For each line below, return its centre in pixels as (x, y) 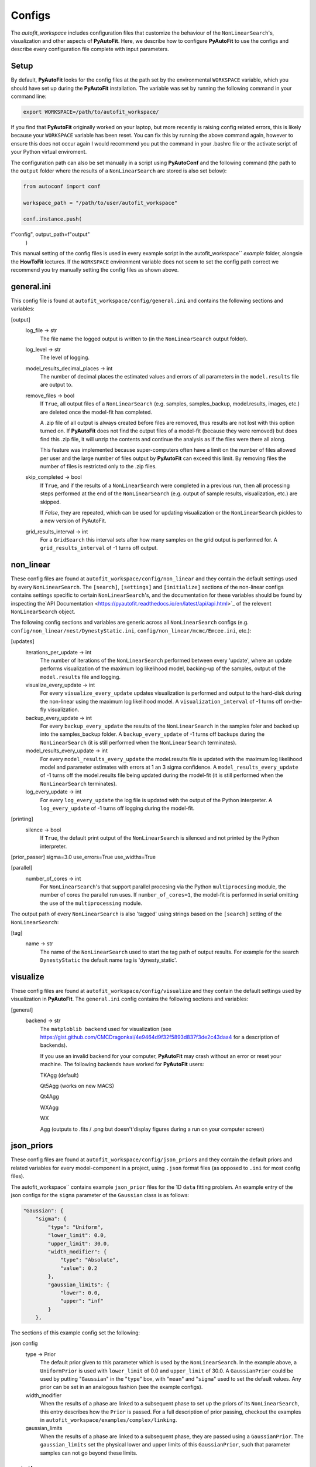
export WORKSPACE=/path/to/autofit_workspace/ (91, 112)
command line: (29, 96)
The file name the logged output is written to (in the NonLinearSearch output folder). (144, 339)
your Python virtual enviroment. (49, 152)
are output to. (56, 385)
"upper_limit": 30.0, (79, 1243)
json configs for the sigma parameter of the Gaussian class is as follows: (100, 1195)
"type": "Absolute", (90, 1260)
